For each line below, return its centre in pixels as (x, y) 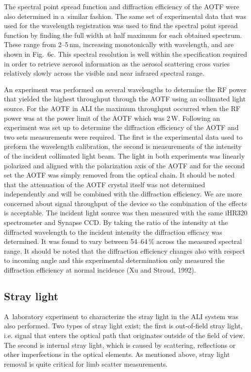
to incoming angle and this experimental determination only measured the (114, 260)
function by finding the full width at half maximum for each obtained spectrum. (123, 35)
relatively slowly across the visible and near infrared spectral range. (104, 73)
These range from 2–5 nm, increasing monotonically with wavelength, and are (119, 44)
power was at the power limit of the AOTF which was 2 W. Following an (112, 118)
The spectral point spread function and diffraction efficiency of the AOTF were (122, 6)
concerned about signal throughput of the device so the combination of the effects (125, 203)
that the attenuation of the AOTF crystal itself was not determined (105, 184)
